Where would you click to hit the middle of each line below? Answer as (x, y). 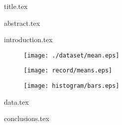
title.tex (16, 6)
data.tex (17, 101)
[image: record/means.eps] (68, 71)
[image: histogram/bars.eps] (72, 86)
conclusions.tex (27, 118)
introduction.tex (28, 39)
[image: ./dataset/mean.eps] (72, 55)
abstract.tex (22, 23)
